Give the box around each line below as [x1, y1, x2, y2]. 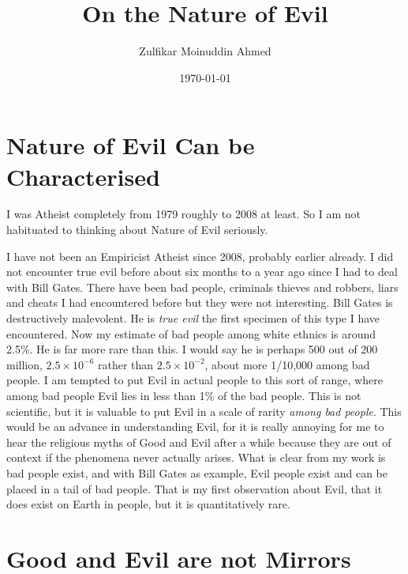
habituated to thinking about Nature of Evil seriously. [6, 221, 268, 238]
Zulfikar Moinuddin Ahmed [139, 43, 271, 59]
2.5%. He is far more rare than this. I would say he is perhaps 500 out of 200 [6, 341, 378, 357]
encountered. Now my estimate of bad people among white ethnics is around [6, 325, 376, 342]
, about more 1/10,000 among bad [204, 356, 370, 372]
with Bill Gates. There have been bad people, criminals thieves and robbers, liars [6, 278, 399, 295]
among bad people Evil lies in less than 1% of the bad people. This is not [6, 387, 361, 403]
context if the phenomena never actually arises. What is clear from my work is [6, 449, 386, 466]
